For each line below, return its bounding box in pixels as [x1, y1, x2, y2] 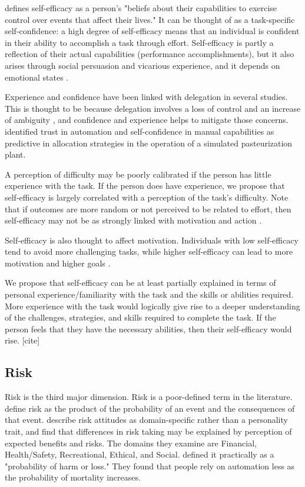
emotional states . [5, 71, 69, 83]
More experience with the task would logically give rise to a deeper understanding [5, 299, 300, 312]
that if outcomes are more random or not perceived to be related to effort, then [5, 202, 291, 215]
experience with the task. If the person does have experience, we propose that [5, 179, 285, 192]
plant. [5, 148, 26, 161]
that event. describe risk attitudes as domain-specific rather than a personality [5, 413, 288, 426]
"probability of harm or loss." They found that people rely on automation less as [5, 459, 295, 472]
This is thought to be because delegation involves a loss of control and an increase [5, 102, 301, 114]
